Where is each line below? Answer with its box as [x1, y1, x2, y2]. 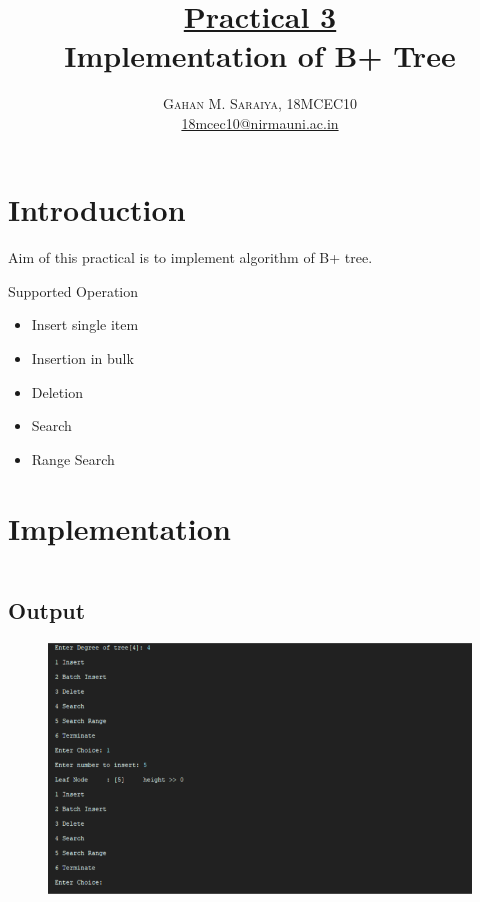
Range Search [31, 448, 115, 469]
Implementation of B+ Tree [64, 35, 456, 76]
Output [8, 594, 86, 625]
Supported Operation [8, 280, 139, 301]
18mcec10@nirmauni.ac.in [181, 112, 339, 133]
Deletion [31, 381, 83, 402]
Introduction [8, 188, 186, 229]
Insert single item [31, 314, 139, 335]
